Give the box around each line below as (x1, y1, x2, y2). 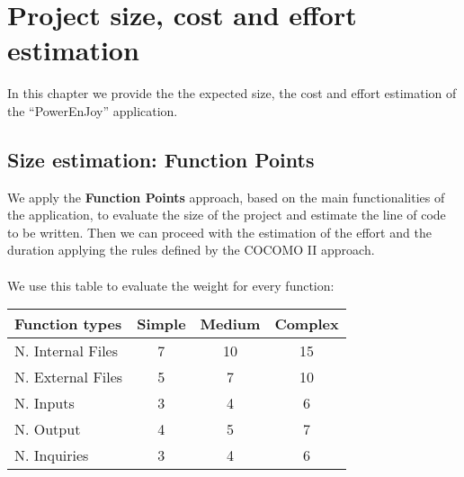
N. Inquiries (14, 445, 89, 466)
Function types (14, 313, 122, 335)
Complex (274, 313, 339, 335)
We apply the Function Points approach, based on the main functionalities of (7, 187, 445, 206)
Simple (137, 313, 186, 335)
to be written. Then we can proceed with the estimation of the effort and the (7, 222, 432, 241)
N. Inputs (14, 392, 75, 414)
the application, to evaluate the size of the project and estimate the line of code (7, 205, 446, 224)
